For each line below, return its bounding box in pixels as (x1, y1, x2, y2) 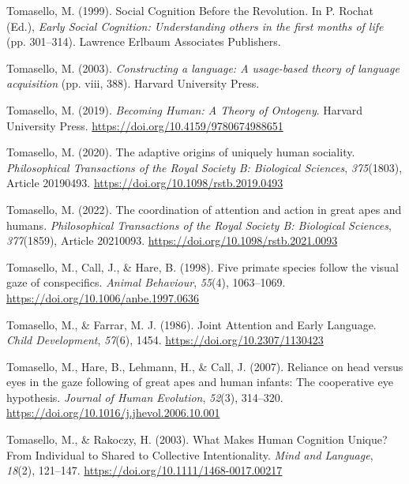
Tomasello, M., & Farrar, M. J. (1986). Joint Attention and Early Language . (6, 316, 377, 332)
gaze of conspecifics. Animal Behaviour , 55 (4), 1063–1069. (6, 274, 286, 291)
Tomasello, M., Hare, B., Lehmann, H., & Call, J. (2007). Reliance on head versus (6, 358, 403, 374)
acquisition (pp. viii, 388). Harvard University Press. (6, 75, 260, 92)
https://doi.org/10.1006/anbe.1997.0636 (6, 289, 199, 306)
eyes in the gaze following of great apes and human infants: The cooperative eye (6, 373, 393, 390)
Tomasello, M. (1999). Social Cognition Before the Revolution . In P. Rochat (6, 2, 373, 18)
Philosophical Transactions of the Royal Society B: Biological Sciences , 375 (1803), (6, 159, 403, 175)
